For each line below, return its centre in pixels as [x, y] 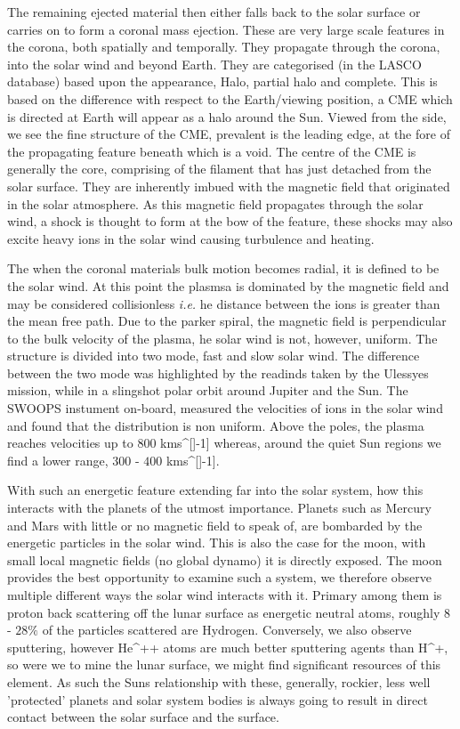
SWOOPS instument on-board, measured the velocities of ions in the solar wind [225, 408]
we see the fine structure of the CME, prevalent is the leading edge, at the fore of [229, 134]
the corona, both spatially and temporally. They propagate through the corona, [224, 47]
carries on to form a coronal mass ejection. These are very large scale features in [226, 29]
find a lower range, [58, 460]
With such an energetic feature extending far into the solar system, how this [215, 490]
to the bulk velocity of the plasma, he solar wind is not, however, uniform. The [222, 338]
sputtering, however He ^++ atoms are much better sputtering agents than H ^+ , [228, 647]
